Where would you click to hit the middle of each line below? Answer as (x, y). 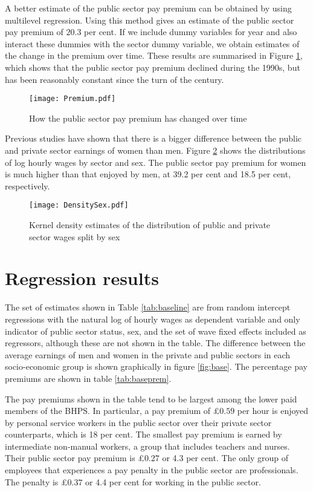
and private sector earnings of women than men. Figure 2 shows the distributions (155, 150)
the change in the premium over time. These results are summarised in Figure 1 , (154, 55)
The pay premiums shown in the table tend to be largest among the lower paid (151, 399)
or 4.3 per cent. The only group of (225, 458)
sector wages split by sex (75, 236)
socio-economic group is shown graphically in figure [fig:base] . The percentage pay (156, 366)
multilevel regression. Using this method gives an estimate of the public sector (150, 20)
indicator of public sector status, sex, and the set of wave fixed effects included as (156, 331)
